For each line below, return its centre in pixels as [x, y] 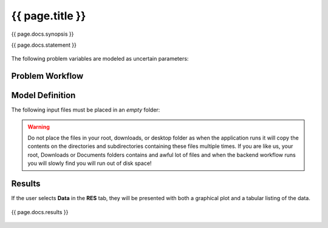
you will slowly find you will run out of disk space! [90, 163]
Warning [39, 127]
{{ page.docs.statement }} [44, 45]
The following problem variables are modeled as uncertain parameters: [100, 59]
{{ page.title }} [49, 16]
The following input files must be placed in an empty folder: [86, 110]
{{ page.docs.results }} [40, 212]
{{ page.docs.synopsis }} [43, 34]
